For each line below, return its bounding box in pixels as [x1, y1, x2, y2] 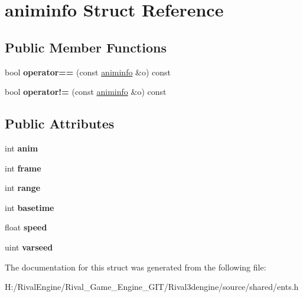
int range [5, 181, 41, 194]
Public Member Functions [5, 38, 167, 56]
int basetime [5, 201, 54, 213]
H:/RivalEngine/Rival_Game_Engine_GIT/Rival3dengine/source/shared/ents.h [5, 280, 299, 293]
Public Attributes [5, 114, 115, 133]
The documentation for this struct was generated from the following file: [5, 260, 266, 273]
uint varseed [5, 240, 53, 253]
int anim [5, 141, 38, 154]
